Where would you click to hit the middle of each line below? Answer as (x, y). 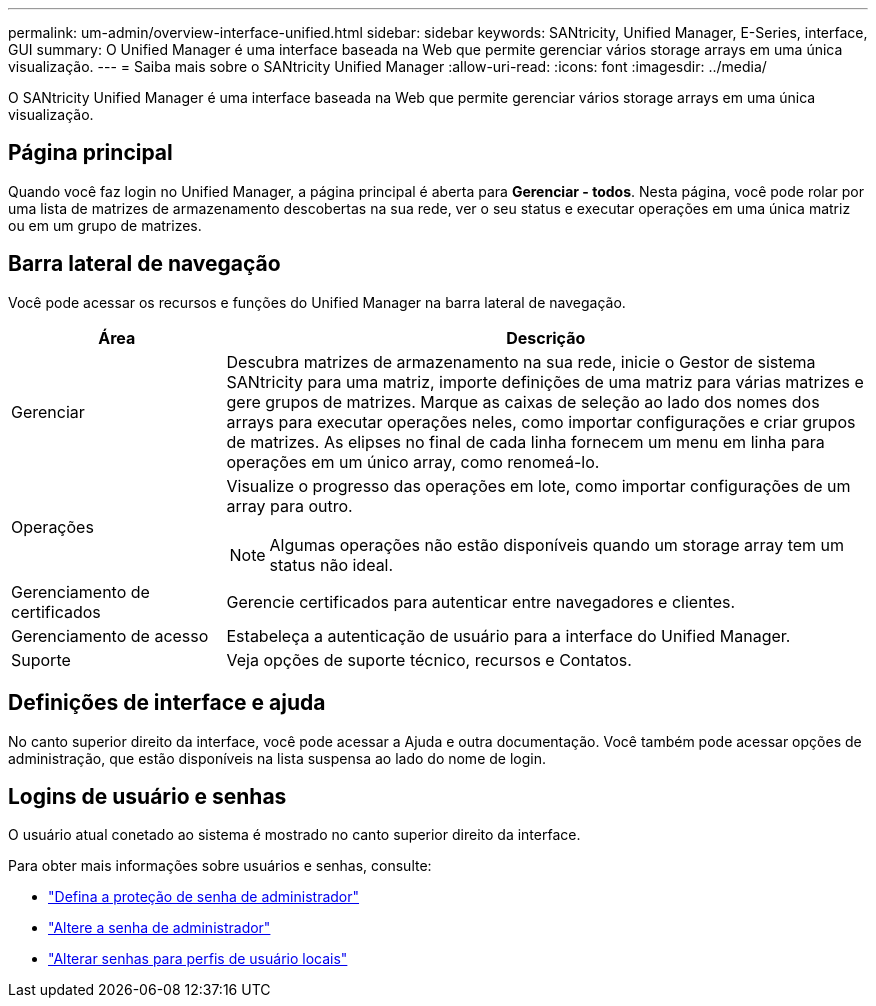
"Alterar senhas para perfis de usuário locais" (198, 959)
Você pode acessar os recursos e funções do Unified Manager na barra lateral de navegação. (317, 302)
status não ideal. (331, 564)
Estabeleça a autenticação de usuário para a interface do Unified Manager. (508, 635)
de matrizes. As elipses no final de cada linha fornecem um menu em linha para (525, 441)
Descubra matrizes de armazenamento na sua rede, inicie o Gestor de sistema (521, 361)
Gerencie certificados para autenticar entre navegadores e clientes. (481, 601)
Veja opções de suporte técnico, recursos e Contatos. (429, 659)
